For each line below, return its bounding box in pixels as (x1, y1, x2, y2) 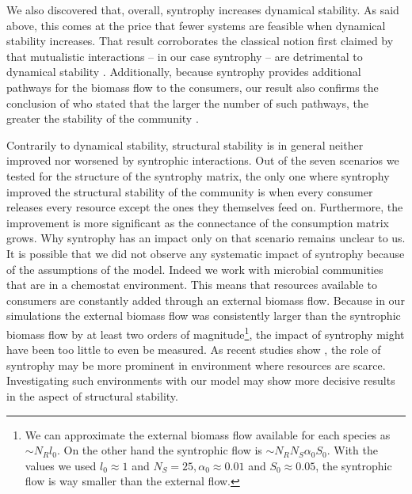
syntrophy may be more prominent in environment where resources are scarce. (6, 356, 386, 373)
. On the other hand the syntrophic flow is (56, 442, 262, 458)
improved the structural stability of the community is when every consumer (6, 183, 373, 199)
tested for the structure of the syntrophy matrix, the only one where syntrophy (6, 167, 390, 184)
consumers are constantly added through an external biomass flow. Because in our (6, 291, 405, 308)
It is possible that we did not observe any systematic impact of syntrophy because (6, 245, 405, 261)
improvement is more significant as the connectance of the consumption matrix (6, 214, 389, 230)
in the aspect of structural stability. (6, 387, 178, 404)
